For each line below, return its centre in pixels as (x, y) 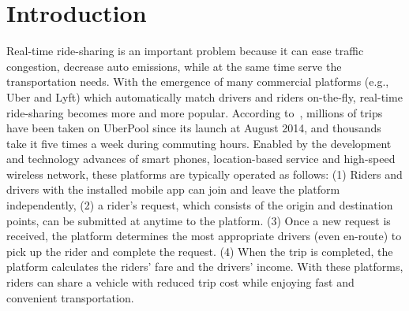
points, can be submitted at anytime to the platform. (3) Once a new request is (199, 220)
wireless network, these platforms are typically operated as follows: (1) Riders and (204, 174)
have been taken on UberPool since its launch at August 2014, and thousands (194, 128)
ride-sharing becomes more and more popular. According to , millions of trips (195, 112)
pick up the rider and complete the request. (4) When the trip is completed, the (200, 251)
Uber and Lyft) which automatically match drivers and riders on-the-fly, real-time (204, 96)
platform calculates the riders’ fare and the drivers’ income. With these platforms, (205, 267)
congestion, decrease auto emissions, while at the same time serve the (174, 66)
